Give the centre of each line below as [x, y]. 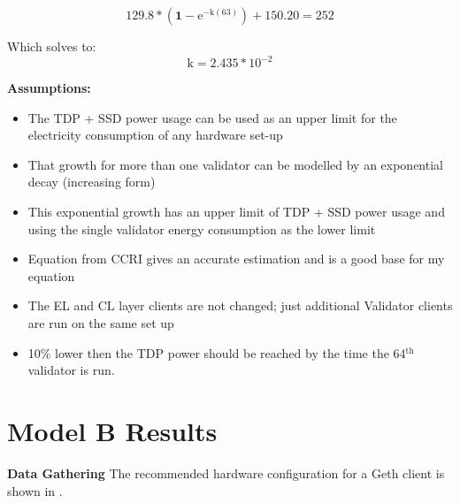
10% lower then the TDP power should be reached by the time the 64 [217, 352]
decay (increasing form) [92, 182]
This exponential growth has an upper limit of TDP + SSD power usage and [236, 212]
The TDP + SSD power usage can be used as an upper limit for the [212, 117]
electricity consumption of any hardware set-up [155, 135]
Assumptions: [49, 88]
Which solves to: [52, 46]
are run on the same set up [101, 323]
